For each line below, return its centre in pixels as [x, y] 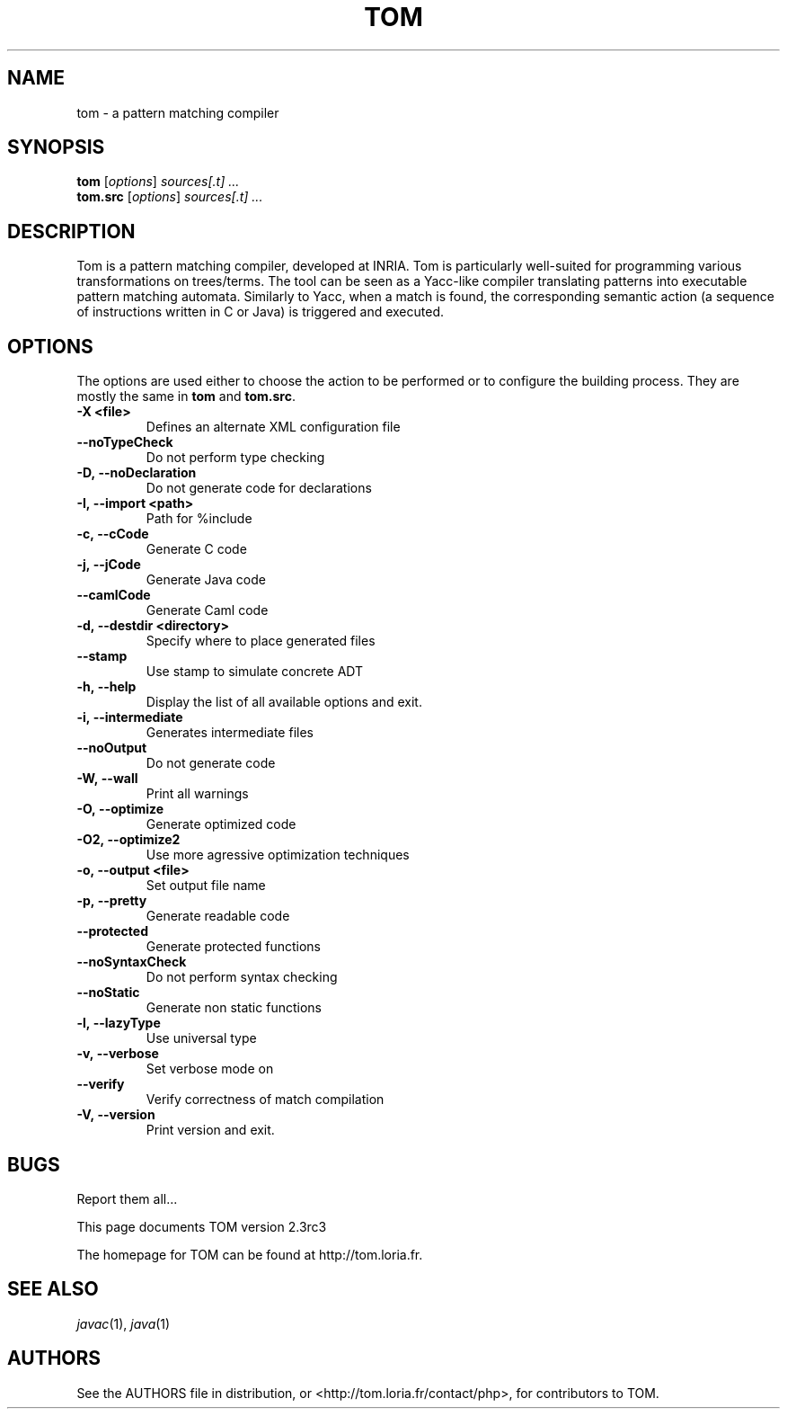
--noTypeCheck [125, 442]
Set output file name [206, 886]
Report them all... [127, 1198]
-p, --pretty [112, 901]
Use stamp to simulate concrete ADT [255, 672]
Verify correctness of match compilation [265, 1100]
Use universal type [201, 1038]
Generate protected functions [233, 947]
